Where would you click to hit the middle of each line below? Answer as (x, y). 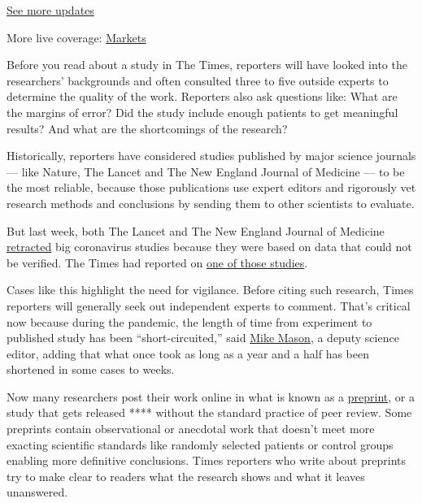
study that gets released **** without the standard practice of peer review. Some (209, 412)
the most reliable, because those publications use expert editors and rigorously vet (211, 187)
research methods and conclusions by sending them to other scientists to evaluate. (211, 203)
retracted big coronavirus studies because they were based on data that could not (209, 247)
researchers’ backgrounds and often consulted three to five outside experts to (198, 80)
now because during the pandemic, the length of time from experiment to (189, 321)
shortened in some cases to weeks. (91, 369)
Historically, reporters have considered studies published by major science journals (211, 156)
